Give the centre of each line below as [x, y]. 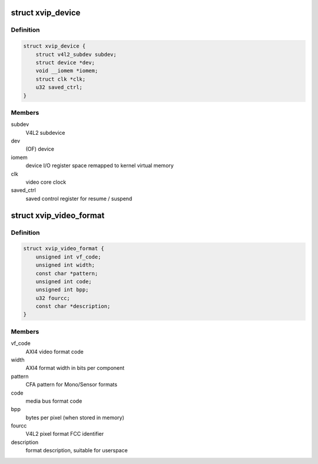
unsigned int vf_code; [68, 257]
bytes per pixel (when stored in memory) [75, 417]
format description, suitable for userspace [77, 450]
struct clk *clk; [61, 79]
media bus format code [54, 401]
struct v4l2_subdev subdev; [76, 54]
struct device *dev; [65, 62]
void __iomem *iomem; [67, 71]
